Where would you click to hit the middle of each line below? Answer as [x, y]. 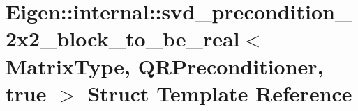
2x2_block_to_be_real [123, 39]
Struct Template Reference [220, 93]
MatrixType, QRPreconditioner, [165, 66]
